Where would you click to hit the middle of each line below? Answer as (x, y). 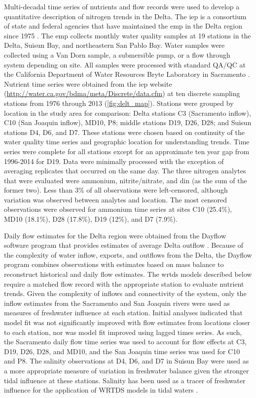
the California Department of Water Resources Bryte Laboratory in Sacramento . (127, 74)
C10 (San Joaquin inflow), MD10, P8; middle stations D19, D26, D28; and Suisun (128, 122)
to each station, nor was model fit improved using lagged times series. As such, (123, 332)
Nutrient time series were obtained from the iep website (88, 83)
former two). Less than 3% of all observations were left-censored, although (116, 190)
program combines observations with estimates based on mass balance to (114, 264)
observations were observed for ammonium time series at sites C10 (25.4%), (118, 209)
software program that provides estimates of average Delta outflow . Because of (124, 245)
